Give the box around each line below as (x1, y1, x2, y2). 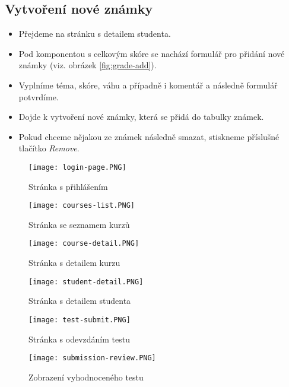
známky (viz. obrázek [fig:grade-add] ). (18, 59, 157, 71)
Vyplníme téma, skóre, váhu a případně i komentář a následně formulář (18, 78, 278, 91)
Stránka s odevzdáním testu (28, 332, 130, 345)
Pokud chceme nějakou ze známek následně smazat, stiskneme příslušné (18, 130, 280, 142)
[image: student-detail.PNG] (28, 277, 144, 286)
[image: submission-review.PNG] (28, 354, 156, 363)
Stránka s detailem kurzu (28, 256, 120, 269)
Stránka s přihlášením (28, 180, 108, 192)
